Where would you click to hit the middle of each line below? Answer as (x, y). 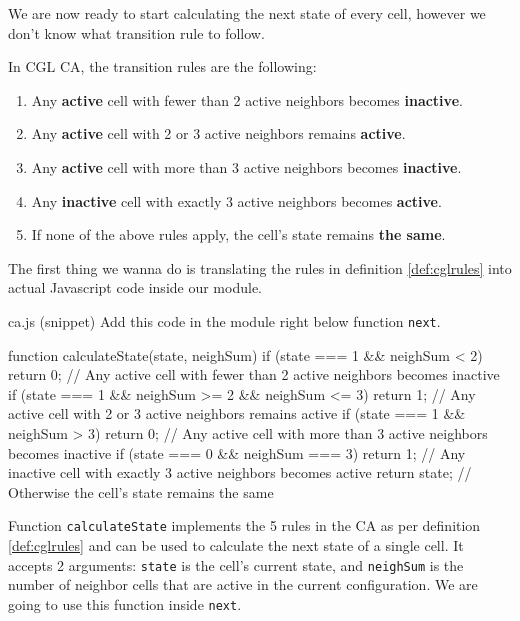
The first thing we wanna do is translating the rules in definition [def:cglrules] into (260, 267)
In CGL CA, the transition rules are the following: (162, 66)
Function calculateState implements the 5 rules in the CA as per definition (244, 525)
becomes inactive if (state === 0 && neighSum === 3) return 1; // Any (237, 452)
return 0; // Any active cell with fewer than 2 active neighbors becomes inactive (254, 374)
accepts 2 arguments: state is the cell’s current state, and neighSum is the (236, 564)
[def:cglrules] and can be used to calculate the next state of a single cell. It (236, 545)
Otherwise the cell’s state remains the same (141, 491)
